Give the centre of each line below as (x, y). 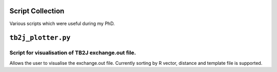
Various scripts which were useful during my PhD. (62, 23)
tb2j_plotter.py (40, 38)
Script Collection (37, 11)
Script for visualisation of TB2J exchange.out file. (73, 53)
